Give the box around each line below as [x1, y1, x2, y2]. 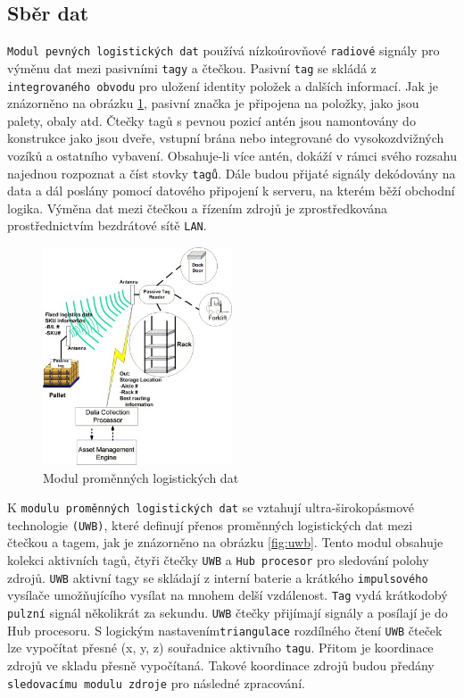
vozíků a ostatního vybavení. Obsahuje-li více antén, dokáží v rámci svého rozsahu [7, 145, 457, 164]
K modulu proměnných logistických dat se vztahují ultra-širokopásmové [7, 498, 415, 517]
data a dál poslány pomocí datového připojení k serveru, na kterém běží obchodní [7, 181, 455, 200]
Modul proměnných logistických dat [43, 468, 239, 486]
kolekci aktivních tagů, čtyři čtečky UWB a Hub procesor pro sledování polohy [7, 551, 429, 569]
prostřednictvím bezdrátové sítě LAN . [7, 216, 207, 235]
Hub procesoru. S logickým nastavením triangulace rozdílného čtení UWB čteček [7, 620, 443, 639]
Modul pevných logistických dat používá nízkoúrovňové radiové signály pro [7, 41, 440, 60]
